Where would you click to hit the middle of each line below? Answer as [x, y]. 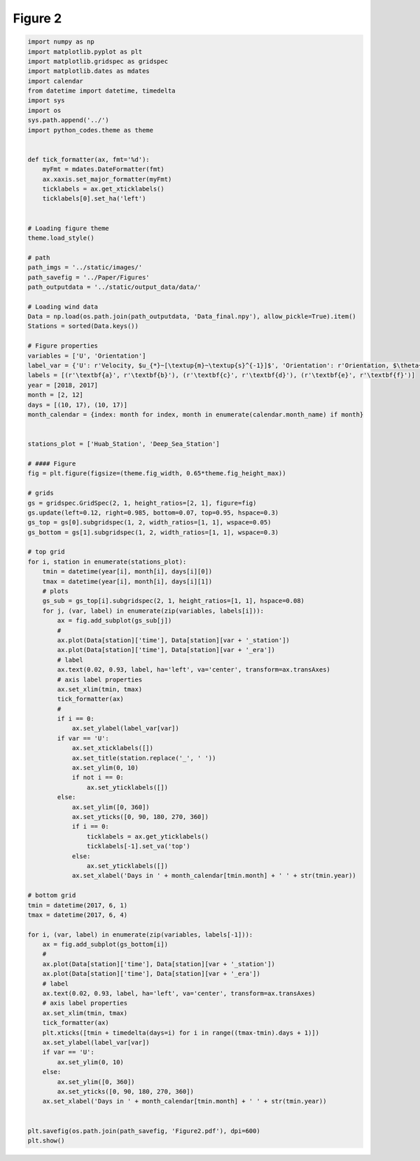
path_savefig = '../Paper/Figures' [89, 277]
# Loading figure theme [69, 228]
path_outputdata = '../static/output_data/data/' [114, 287]
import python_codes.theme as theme [91, 130]
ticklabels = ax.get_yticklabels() [148, 836]
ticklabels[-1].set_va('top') [138, 846]
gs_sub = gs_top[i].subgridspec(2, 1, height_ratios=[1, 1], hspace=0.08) [173, 601]
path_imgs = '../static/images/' [85, 267]
